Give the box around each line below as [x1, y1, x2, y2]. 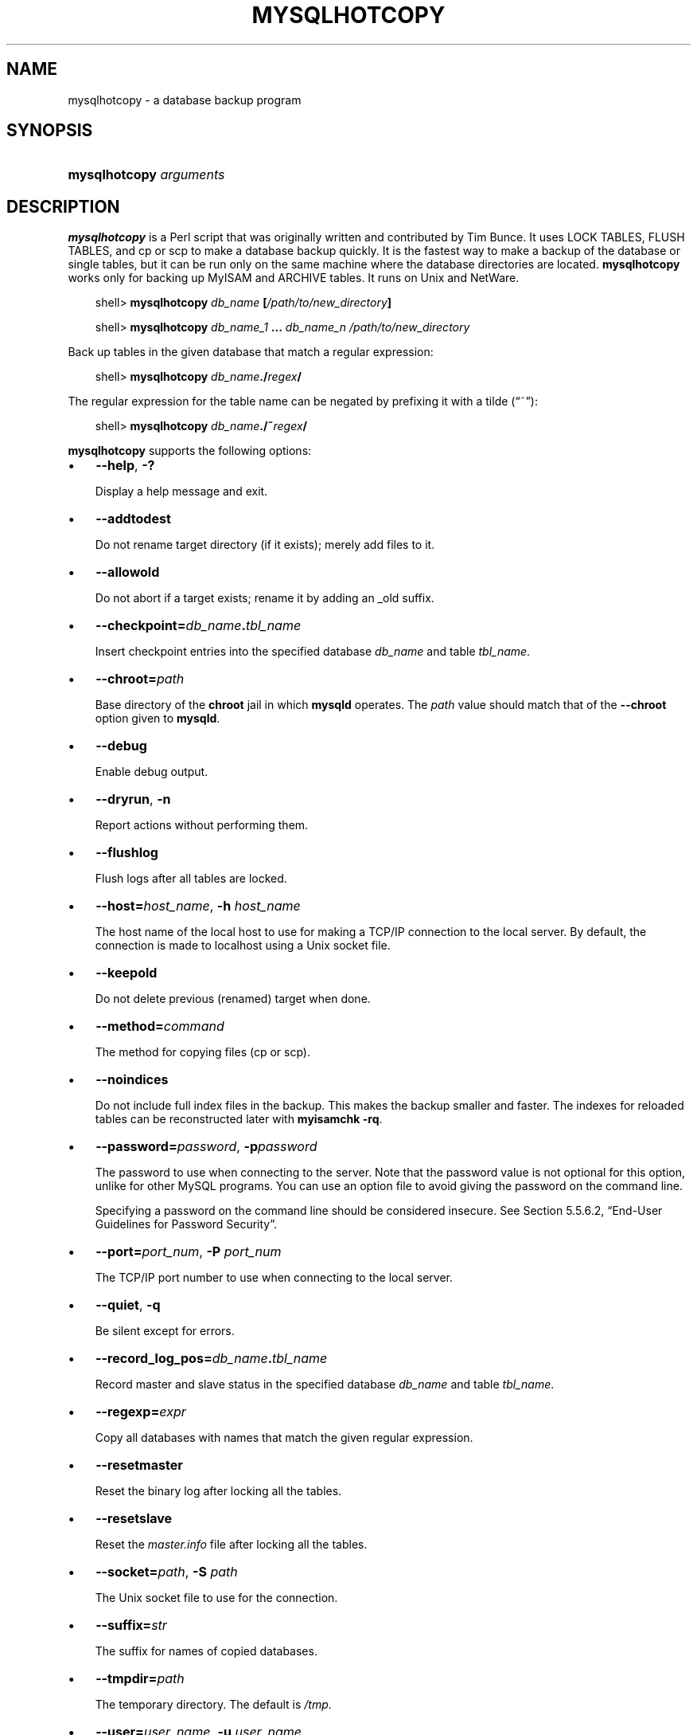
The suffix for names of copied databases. [95, 1644, 317, 1659]
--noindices [95, 1071, 169, 1088]
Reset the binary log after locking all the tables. [95, 1484, 342, 1498]
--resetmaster [95, 1457, 183, 1474]
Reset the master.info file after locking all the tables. [95, 1537, 368, 1552]
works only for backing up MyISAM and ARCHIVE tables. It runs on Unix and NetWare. [68, 271, 520, 285]
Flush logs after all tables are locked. [95, 871, 287, 886]
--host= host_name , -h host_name [95, 898, 301, 914]
